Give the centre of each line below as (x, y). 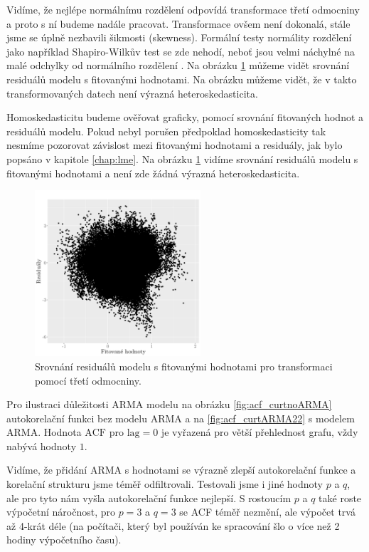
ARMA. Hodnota (44, 432)
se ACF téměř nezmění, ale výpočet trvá (267, 512)
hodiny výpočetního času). (64, 540)
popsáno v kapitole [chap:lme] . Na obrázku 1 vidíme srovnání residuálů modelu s (182, 158)
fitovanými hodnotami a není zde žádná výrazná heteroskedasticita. (153, 173)
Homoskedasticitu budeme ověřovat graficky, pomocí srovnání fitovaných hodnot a (185, 117)
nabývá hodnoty (42, 446)
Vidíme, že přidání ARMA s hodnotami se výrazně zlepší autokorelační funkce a (181, 470)
